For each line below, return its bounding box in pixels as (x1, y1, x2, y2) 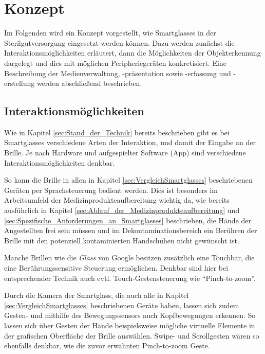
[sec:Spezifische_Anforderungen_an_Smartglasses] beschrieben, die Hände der (4, 215, 251, 225)
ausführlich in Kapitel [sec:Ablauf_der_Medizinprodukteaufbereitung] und (4, 205, 240, 216)
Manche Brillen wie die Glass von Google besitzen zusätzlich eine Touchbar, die (4, 252, 255, 263)
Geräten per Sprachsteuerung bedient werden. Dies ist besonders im (4, 184, 218, 195)
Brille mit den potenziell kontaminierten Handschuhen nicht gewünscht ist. (4, 235, 239, 245)
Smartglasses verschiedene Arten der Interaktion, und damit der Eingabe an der (4, 137, 256, 148)
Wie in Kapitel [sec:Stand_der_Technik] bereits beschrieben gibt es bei (4, 127, 230, 137)
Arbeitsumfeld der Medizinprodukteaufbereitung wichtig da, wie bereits (4, 194, 230, 205)
